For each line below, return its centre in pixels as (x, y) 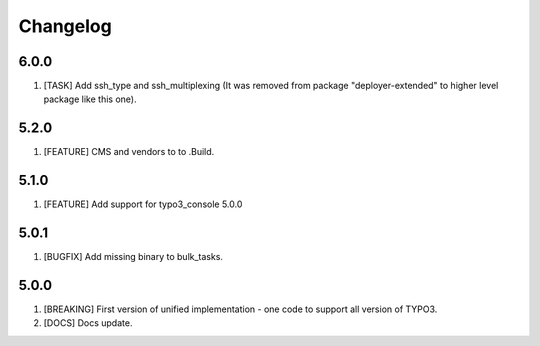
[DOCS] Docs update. (88, 323)
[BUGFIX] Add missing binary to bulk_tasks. (133, 257)
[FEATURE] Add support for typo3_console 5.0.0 (143, 204)
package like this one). (90, 99)
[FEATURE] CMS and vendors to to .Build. (129, 152)
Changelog (65, 26)
